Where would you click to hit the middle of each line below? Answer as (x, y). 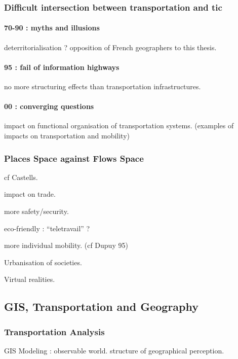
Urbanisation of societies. (43, 262)
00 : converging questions (49, 106)
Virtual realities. (30, 279)
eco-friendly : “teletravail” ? (47, 228)
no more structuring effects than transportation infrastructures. (103, 86)
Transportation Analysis (54, 331)
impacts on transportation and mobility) (67, 136)
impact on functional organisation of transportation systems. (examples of (119, 125)
